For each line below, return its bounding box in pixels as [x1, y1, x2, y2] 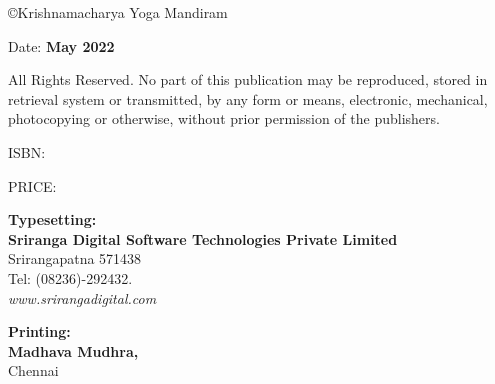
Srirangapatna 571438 [8, 248, 142, 269]
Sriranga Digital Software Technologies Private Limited [8, 228, 398, 249]
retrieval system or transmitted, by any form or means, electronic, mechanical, [8, 88, 488, 109]
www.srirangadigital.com [8, 287, 157, 308]
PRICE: [8, 175, 57, 196]
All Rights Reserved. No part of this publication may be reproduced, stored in [8, 69, 488, 90]
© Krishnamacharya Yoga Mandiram [8, 2, 228, 22]
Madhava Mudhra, [8, 340, 139, 361]
